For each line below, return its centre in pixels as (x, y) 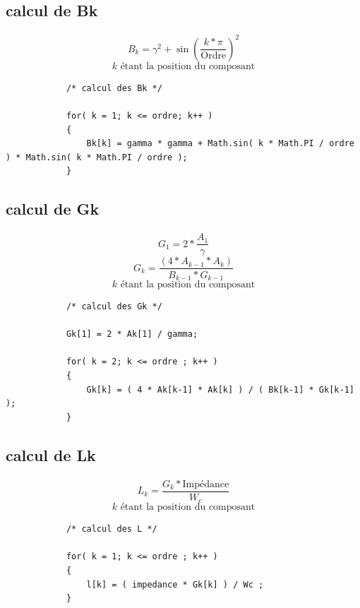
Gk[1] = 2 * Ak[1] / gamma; (132, 334)
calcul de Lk (51, 454)
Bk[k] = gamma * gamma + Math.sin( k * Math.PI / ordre (220, 144)
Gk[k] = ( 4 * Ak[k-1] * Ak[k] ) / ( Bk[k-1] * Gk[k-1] (220, 389)
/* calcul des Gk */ (114, 306)
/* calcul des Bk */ (114, 88)
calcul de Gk (53, 209)
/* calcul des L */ (112, 529)
